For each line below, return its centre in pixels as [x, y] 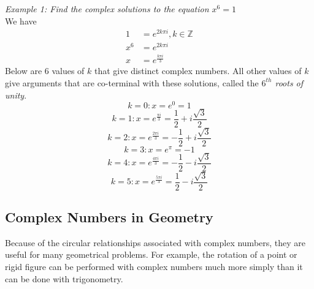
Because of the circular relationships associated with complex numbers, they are [155, 242]
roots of [289, 82]
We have [21, 21]
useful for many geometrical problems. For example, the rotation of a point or [151, 254]
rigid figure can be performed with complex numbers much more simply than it [154, 267]
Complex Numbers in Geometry [109, 217]
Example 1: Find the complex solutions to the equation [107, 9]
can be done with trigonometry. [64, 278]
